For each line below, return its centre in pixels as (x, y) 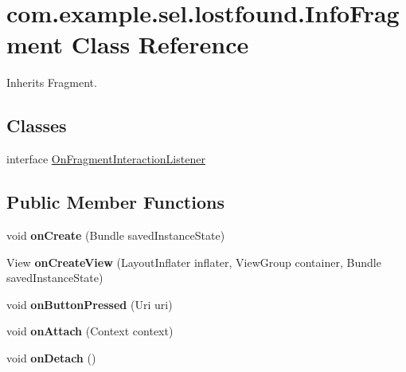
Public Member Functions (115, 202)
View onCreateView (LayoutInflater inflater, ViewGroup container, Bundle (194, 262)
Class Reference (160, 44)
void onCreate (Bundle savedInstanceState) (116, 235)
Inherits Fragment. (52, 82)
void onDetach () (51, 357)
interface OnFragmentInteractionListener (106, 159)
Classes (37, 125)
